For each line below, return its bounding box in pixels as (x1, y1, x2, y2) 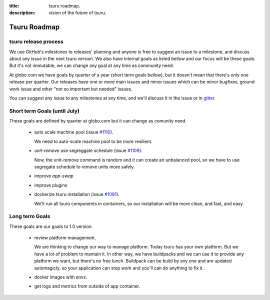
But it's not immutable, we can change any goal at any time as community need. (9, 62, 174, 68)
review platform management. (34, 235, 96, 241)
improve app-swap (34, 173, 74, 179)
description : (9, 10, 35, 16)
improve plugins (34, 182, 67, 188)
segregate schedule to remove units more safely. (34, 163, 135, 169)
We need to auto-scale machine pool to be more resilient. (34, 138, 152, 144)
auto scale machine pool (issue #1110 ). (34, 129, 113, 135)
